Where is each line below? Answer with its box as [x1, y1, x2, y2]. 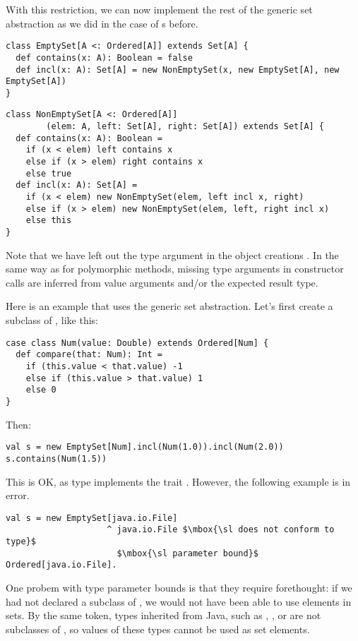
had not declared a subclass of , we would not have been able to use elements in [6, 594, 352, 609]
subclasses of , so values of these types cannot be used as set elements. [6, 621, 310, 636]
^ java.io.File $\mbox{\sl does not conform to [107, 525, 335, 535]
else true [25, 168, 72, 179]
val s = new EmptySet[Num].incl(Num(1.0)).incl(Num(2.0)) [6, 442, 284, 453]
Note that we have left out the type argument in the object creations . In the [6, 247, 339, 262]
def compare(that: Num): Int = [16, 349, 162, 360]
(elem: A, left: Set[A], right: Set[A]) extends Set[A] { [46, 121, 325, 132]
